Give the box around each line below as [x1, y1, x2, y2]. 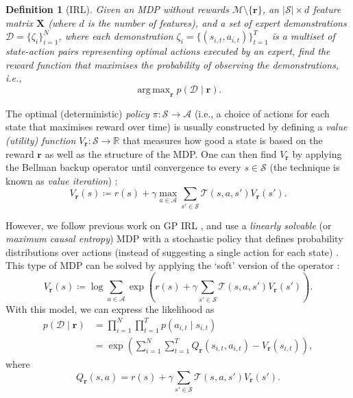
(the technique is [269, 160, 340, 174]
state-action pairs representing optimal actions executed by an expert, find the [5, 44, 330, 58]
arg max [137, 84, 171, 95]
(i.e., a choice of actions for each [194, 106, 330, 120]
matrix [5, 15, 33, 30]
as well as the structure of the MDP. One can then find [45, 146, 277, 161]
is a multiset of [271, 29, 335, 43]
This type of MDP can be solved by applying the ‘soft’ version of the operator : [5, 258, 340, 272]
